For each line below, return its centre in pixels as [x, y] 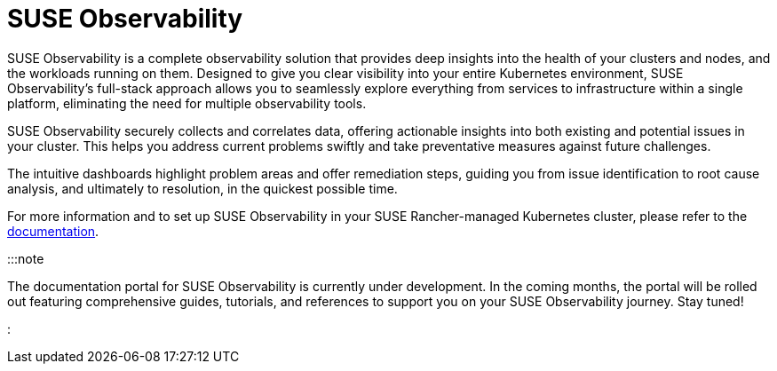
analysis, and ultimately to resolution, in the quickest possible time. [202, 188]
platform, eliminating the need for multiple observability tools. [187, 103]
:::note [26, 258]
